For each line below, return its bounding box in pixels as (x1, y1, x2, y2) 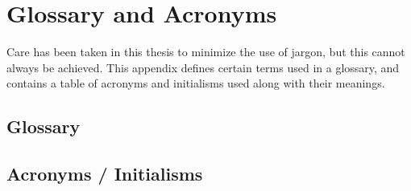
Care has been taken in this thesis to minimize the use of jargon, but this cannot (6, 43, 405, 60)
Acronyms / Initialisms (6, 161, 203, 186)
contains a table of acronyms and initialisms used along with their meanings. (6, 75, 385, 91)
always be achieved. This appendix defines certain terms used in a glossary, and (6, 59, 400, 75)
